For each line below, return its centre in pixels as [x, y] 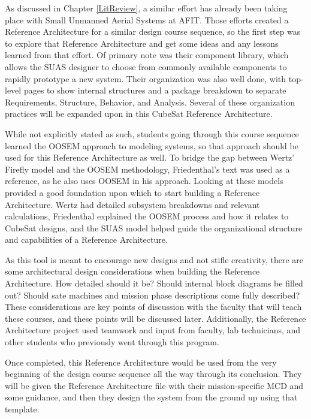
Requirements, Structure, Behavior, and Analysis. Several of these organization [150, 102]
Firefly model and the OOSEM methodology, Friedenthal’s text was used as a [147, 169]
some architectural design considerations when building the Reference [132, 271]
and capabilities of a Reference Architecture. [86, 239]
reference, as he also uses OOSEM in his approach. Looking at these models [144, 181]
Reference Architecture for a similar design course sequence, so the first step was [153, 31]
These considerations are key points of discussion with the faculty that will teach [153, 307]
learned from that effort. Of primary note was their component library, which [147, 55]
